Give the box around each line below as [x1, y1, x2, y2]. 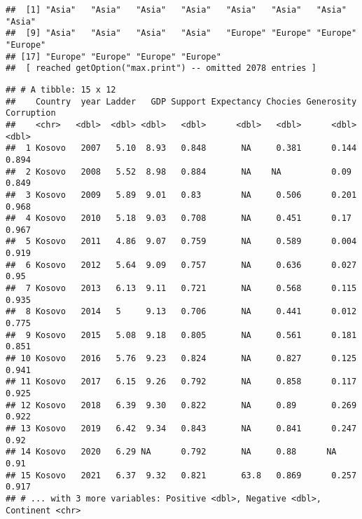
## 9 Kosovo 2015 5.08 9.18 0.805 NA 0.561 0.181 [6, 330, 357, 340]
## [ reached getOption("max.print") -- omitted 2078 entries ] [6, 63, 316, 74]
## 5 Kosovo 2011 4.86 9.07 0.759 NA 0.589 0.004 [6, 236, 357, 247]
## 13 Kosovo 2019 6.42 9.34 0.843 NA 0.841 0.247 [6, 423, 357, 433]
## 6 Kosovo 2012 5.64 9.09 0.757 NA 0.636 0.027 [6, 259, 357, 270]
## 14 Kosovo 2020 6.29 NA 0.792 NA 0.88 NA [6, 447, 337, 457]
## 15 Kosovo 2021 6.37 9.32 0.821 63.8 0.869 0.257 [6, 470, 357, 480]
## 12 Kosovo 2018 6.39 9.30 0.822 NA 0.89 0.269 [6, 400, 357, 410]
